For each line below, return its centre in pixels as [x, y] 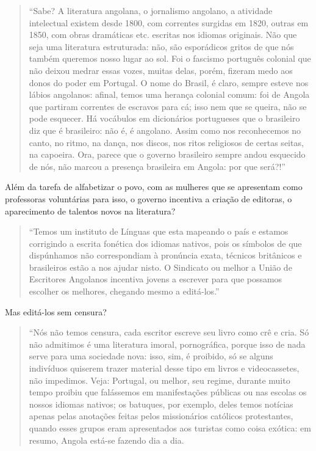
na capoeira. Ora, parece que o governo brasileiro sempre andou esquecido [167, 154]
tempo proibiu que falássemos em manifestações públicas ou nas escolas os [168, 392]
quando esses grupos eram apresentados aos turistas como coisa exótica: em [170, 428]
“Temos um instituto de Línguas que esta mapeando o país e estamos [159, 231]
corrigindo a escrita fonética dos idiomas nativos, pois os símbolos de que [165, 243]
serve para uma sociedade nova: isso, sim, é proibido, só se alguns [151, 356]
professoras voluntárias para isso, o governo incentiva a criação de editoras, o [149, 198]
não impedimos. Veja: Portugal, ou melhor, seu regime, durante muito [160, 380]
